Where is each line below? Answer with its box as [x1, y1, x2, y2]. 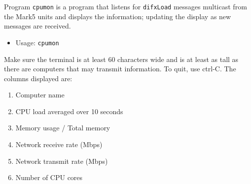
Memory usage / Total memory [15, 123, 110, 133]
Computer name [15, 90, 65, 100]
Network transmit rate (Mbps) [15, 155, 108, 166]
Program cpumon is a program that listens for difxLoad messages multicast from [4, 1, 247, 11]
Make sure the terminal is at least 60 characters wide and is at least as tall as [4, 54, 239, 64]
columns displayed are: [4, 73, 72, 83]
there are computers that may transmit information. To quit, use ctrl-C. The [4, 63, 236, 74]
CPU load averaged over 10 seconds [15, 106, 123, 116]
